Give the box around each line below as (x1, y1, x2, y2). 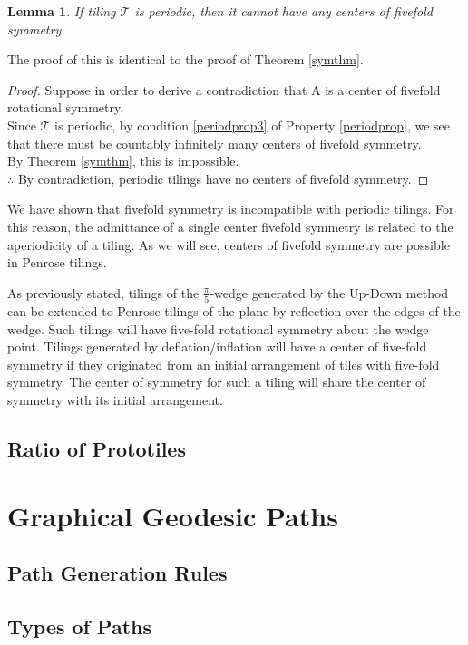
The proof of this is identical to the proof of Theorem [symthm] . (7, 50, 364, 69)
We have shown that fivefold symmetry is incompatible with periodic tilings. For (7, 199, 454, 218)
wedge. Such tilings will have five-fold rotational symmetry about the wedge (7, 319, 429, 338)
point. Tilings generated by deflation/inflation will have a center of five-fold (7, 337, 427, 356)
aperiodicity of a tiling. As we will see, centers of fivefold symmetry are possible (7, 235, 450, 254)
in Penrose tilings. (7, 253, 107, 272)
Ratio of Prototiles (7, 434, 186, 462)
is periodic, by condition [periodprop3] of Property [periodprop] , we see (54, 115, 451, 134)
